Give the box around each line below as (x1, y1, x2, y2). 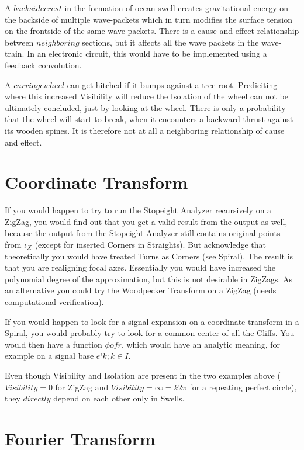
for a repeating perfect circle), (189, 380, 297, 393)
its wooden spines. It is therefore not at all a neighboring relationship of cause (5, 124, 285, 136)
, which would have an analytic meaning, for (121, 338, 280, 350)
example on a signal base (5, 349, 94, 362)
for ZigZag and (55, 380, 109, 393)
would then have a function (5, 338, 102, 350)
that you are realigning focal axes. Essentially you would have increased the (5, 261, 276, 274)
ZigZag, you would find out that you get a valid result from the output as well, (5, 215, 288, 227)
